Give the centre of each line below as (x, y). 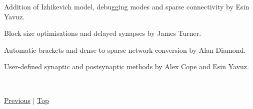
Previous (17, 100)
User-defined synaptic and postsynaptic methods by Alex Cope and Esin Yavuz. (126, 66)
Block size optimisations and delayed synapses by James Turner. (103, 33)
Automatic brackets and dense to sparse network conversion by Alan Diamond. (125, 50)
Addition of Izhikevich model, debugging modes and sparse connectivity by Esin (127, 6)
